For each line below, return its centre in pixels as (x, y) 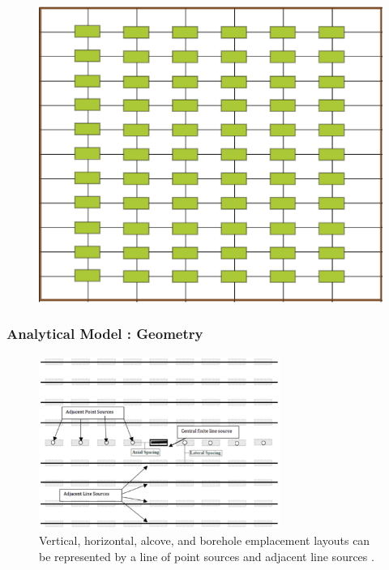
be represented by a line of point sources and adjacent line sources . (207, 556)
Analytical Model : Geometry (105, 334)
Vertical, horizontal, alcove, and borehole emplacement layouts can (205, 540)
